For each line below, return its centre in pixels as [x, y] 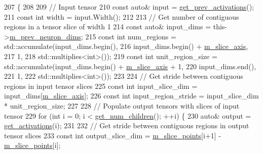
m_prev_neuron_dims [45, 36]
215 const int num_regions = [131, 36]
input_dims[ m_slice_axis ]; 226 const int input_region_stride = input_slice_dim [131, 96]
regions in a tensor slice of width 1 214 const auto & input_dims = [108, 27]
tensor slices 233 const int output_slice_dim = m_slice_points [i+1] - [113, 135]
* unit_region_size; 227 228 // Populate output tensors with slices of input [122, 105]
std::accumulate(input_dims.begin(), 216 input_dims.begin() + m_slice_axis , [126, 46]
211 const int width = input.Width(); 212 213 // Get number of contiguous [122, 16]
